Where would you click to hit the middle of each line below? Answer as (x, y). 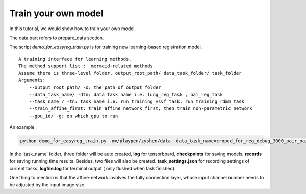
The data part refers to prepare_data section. (57, 38)
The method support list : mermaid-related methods (86, 66)
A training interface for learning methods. (75, 59)
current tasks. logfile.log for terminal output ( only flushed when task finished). (93, 168)
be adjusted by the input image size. (48, 185)
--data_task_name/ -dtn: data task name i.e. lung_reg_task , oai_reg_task (126, 94)
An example (22, 127)
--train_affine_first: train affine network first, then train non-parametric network (141, 109)
